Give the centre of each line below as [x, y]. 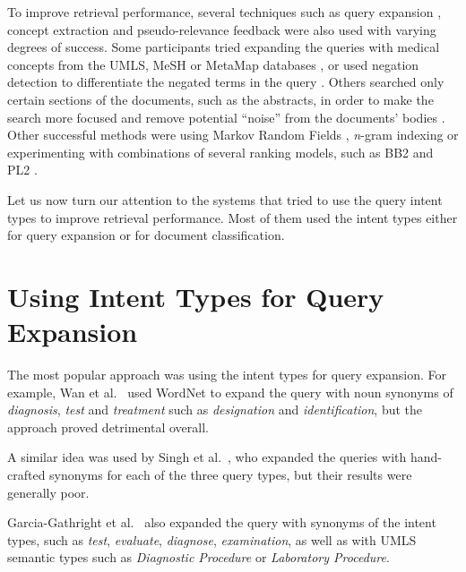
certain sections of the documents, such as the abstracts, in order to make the [220, 99]
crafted [26, 474]
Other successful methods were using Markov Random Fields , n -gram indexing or [233, 135]
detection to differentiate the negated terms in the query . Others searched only [226, 82]
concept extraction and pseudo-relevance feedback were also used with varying [222, 29]
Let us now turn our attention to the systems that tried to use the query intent [225, 199]
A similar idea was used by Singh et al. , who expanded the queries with [207, 457]
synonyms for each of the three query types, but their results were [231, 474]
